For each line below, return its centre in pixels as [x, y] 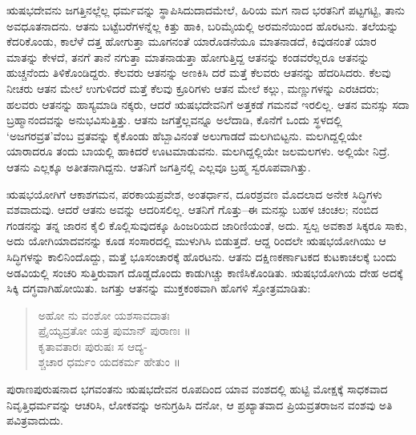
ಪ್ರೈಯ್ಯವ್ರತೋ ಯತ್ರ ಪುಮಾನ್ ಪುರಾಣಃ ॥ [114, 330]
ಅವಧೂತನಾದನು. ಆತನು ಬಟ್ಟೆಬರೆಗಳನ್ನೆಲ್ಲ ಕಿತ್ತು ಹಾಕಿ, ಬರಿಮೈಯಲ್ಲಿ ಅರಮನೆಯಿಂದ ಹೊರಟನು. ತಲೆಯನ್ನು [203, 25]
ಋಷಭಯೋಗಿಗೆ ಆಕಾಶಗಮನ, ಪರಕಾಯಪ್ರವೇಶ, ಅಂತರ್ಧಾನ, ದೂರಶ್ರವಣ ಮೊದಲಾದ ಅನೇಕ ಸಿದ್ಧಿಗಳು [194, 193]
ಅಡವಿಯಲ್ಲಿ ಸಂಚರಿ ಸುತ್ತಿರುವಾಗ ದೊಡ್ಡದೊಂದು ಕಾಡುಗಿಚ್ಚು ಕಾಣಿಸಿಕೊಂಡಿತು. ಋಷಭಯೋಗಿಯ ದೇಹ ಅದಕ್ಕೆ [205, 272]
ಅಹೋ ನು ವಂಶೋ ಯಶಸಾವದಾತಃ [104, 314]
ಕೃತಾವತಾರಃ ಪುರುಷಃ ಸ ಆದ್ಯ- [93, 346]
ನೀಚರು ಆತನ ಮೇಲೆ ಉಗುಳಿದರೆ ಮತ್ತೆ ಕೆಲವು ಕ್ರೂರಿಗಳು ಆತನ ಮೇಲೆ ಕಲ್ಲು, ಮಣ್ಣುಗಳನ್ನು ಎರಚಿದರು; [193, 88]
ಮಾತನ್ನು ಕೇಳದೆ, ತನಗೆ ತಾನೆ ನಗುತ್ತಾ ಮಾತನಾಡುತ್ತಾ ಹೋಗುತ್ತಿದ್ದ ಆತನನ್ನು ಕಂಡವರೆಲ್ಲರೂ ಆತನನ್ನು [188, 56]
